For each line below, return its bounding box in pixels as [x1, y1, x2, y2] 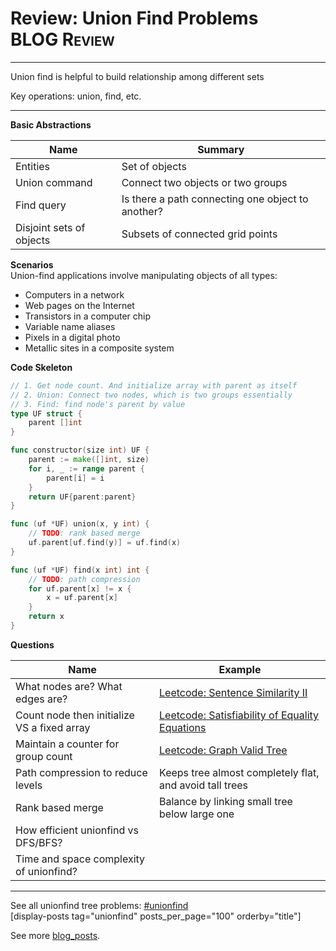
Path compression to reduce [15, 765, 148, 779]
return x [28, 612, 65, 622]
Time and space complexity [15, 852, 146, 866]
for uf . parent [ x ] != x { [28, 583, 132, 594]
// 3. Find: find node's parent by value [10, 399, 186, 409]
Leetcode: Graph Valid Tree [159, 743, 288, 757]
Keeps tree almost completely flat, [159, 765, 320, 779]
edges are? [15, 692, 68, 706]
